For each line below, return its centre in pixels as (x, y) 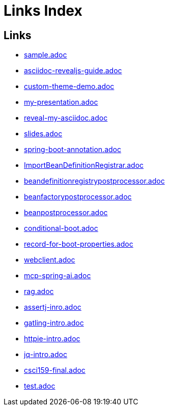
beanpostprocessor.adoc (66, 213)
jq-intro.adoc (46, 355)
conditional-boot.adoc (61, 228)
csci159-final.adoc (55, 370)
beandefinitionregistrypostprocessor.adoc (94, 181)
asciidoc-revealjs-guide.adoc (73, 71)
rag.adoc (39, 291)
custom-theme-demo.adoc (69, 86)
